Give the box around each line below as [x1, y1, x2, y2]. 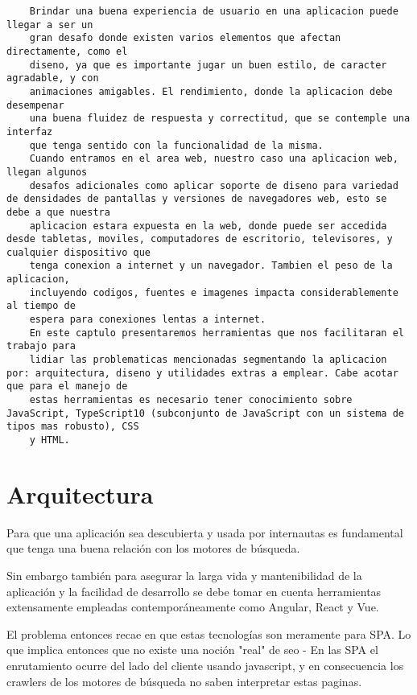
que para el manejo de [6, 380, 128, 393]
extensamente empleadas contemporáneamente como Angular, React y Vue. [6, 598, 379, 615]
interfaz [6, 125, 53, 138]
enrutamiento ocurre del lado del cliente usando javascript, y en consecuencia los [6, 656, 404, 673]
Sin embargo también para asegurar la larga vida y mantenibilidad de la [6, 566, 362, 583]
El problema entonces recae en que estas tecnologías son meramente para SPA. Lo [6, 625, 411, 642]
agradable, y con [6, 72, 99, 84]
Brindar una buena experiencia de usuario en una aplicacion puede [29, 6, 398, 17]
